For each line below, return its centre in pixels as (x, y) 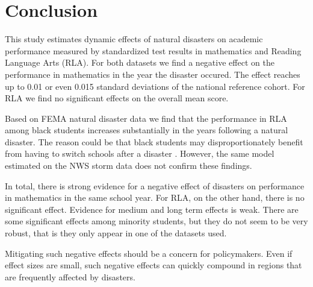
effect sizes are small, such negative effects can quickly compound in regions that (153, 265)
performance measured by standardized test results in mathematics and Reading (153, 50)
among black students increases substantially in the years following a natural (147, 130)
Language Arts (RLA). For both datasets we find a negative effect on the (140, 62)
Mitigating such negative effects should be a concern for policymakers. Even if (149, 253)
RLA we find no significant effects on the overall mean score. (117, 98)
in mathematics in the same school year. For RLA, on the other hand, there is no (155, 197)
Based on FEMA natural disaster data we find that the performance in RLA (146, 118)
